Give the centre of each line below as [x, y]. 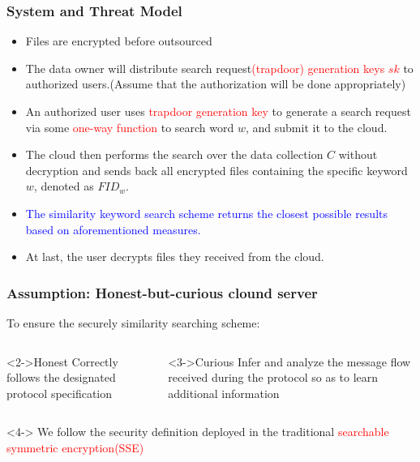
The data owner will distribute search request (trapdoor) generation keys [205, 68]
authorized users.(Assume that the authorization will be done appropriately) [216, 84]
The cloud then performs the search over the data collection [174, 154]
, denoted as [64, 186]
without [358, 154]
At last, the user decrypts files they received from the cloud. [175, 257]
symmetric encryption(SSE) [75, 447]
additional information [224, 393]
